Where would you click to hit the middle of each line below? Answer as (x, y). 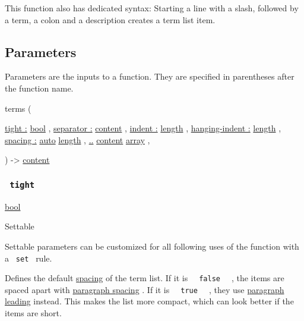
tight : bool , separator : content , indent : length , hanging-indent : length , (143, 128)
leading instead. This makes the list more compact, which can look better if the (149, 301)
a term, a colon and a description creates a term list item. (110, 19)
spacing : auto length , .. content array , (77, 139)
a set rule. (28, 258)
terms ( (18, 108)
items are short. (33, 313)
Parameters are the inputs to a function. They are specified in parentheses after (150, 76)
